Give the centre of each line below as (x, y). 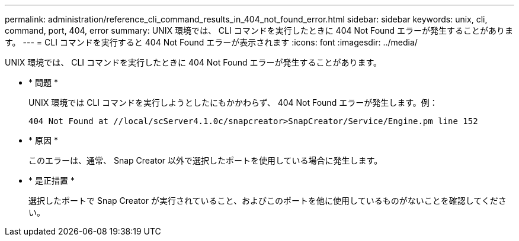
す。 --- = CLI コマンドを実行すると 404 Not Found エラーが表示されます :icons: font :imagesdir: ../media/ (211, 42)
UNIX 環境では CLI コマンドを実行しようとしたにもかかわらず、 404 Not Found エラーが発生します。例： (233, 102)
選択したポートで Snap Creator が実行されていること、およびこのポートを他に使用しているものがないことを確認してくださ (267, 201)
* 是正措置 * (52, 180)
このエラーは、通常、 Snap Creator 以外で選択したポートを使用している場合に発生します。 (206, 160)
